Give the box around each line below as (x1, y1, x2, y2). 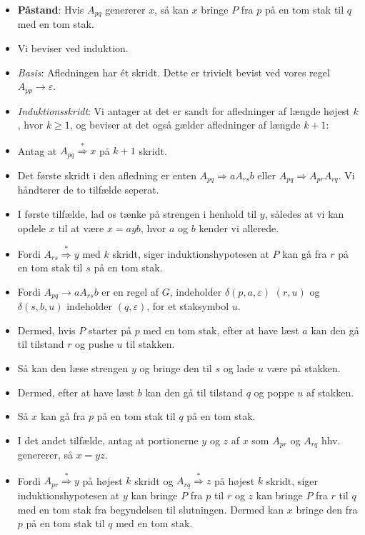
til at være (58, 220, 104, 235)
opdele (17, 220, 46, 235)
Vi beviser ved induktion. (17, 41, 129, 56)
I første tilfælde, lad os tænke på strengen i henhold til (17, 206, 257, 221)
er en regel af (101, 284, 159, 299)
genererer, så (17, 447, 73, 462)
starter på (88, 322, 131, 337)
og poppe (254, 384, 294, 399)
